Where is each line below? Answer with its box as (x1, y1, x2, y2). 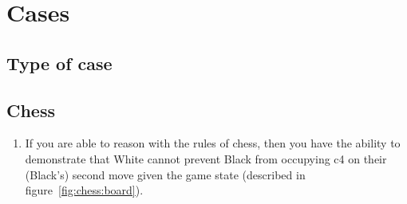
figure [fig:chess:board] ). (25, 182, 144, 198)
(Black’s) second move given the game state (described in (25, 166, 306, 182)
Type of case (6, 50, 113, 75)
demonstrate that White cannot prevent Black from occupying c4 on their (25, 150, 387, 167)
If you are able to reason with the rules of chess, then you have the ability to (25, 135, 401, 151)
